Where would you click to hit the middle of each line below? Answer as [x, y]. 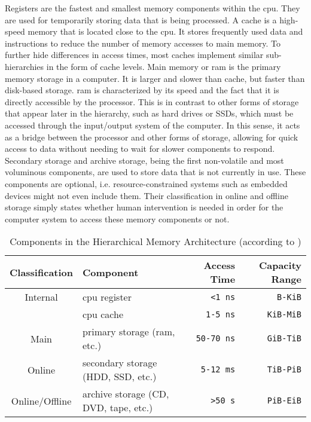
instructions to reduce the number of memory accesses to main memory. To [143, 43]
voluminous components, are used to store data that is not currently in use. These [155, 172]
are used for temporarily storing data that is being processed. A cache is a [141, 19]
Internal [41, 297]
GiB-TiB [284, 339]
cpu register [107, 297]
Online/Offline [41, 400]
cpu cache [103, 314]
